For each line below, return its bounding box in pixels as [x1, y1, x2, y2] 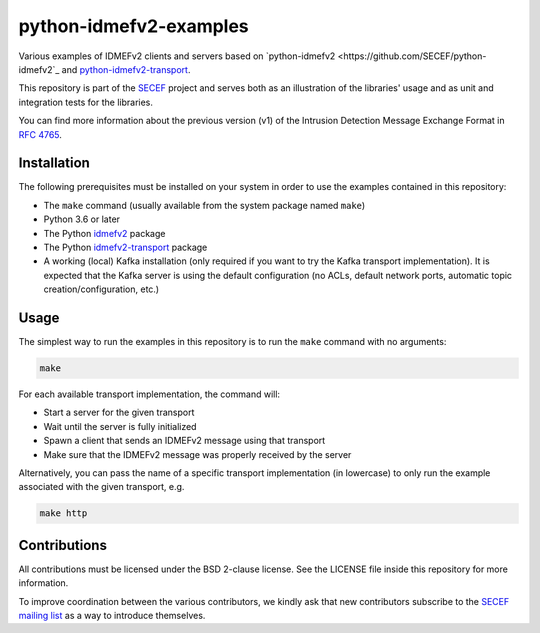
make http [39, 508, 88, 519]
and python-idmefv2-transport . [61, 63, 191, 75]
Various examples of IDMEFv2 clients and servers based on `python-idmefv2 [18, 50, 336, 62]
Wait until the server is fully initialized [43, 420, 197, 432]
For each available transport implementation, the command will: [18, 388, 280, 400]
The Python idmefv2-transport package [43, 241, 208, 253]
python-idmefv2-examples [18, 15, 249, 37]
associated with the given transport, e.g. [18, 481, 185, 493]
